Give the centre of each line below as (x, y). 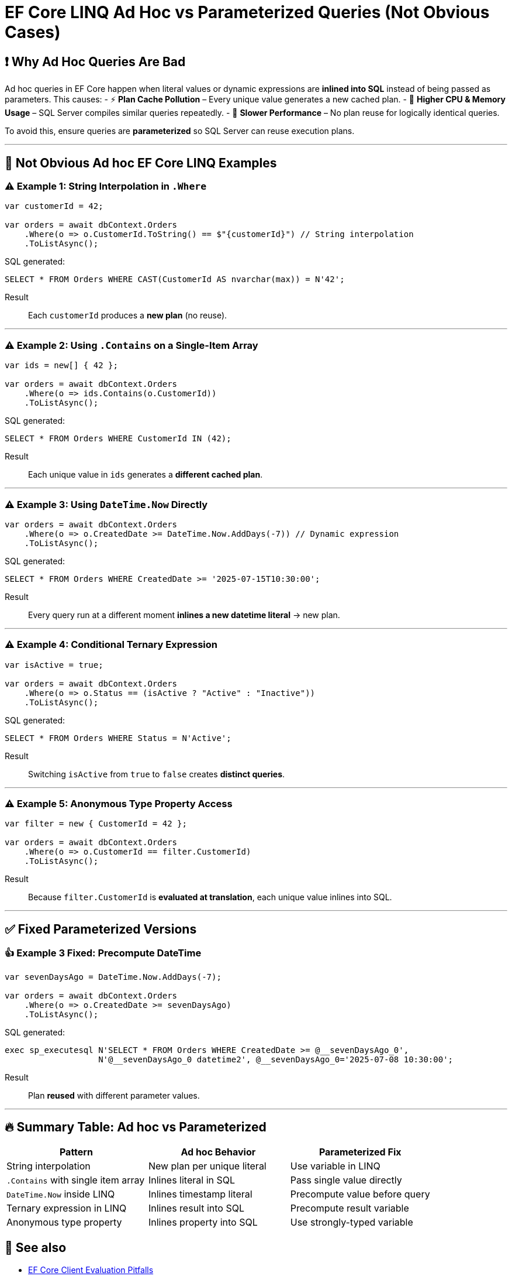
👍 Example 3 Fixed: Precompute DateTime (103, 953)
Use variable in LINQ (335, 1166)
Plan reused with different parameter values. (114, 1095)
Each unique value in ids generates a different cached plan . (146, 475)
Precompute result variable (350, 1208)
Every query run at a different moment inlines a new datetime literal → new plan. (184, 615)
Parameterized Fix (360, 1152)
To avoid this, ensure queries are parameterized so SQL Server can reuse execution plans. (180, 131)
